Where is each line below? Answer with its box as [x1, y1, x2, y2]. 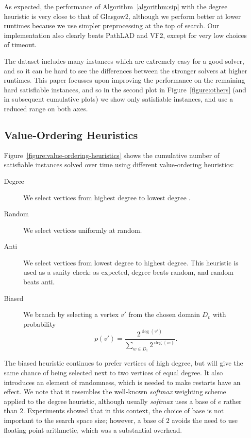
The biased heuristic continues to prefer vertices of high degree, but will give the [4, 358, 243, 368]
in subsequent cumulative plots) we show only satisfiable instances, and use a [4, 94, 233, 104]
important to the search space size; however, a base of [4, 415, 164, 425]
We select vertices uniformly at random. [23, 225, 142, 235]
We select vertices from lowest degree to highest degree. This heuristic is [23, 257, 238, 267]
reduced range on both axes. [4, 103, 88, 113]
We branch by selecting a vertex [23, 309, 119, 319]
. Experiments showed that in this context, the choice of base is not [23, 405, 224, 416]
